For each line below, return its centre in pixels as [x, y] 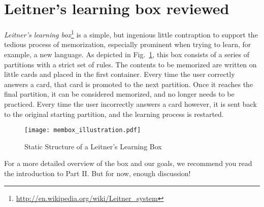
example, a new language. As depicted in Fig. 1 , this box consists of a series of [127, 54]
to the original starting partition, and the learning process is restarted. [114, 114]
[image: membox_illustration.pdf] [83, 130]
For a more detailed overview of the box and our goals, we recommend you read [128, 163]
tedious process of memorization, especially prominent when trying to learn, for [128, 44]
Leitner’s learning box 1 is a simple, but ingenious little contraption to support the [131, 34]
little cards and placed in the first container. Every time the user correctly [120, 74]
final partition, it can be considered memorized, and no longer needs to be [119, 94]
